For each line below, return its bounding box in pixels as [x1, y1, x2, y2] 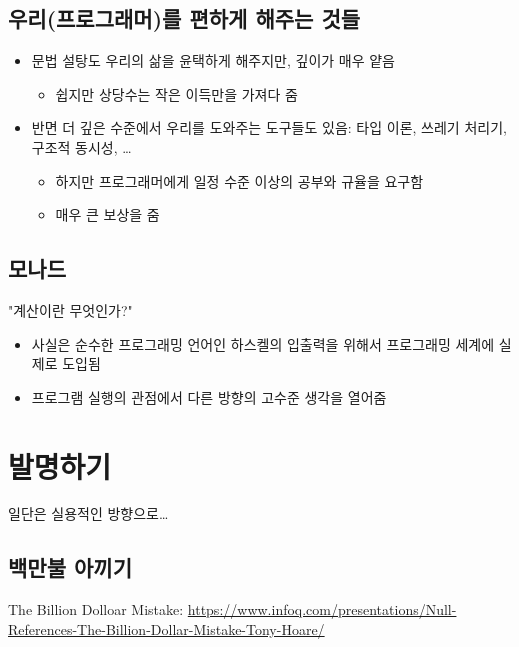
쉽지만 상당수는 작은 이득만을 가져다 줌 [55, 83, 298, 104]
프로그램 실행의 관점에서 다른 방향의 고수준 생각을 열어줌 [31, 386, 387, 407]
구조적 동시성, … [31, 136, 132, 157]
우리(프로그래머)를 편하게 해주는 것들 [8, 3, 361, 34]
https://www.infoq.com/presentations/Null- [187, 599, 457, 620]
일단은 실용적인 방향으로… [8, 503, 169, 524]
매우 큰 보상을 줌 [55, 204, 160, 225]
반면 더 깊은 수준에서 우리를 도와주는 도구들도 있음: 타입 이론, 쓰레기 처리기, [31, 117, 507, 138]
